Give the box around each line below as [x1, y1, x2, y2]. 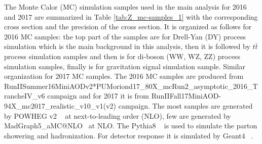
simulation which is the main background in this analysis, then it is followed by [4, 41, 250, 52]
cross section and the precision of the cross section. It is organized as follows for [4, 21, 252, 32]
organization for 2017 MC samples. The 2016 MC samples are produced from [4, 71, 244, 81]
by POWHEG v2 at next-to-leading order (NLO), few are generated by [4, 110, 231, 121]
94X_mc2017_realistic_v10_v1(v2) [4, 100, 117, 111]
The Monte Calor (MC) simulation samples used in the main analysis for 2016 [4, 2, 247, 12]
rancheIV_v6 [4, 90, 45, 101]
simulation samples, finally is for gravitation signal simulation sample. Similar [4, 61, 245, 71]
